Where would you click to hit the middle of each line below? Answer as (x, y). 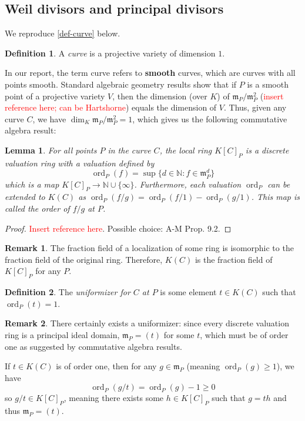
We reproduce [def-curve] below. (63, 33)
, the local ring (186, 150)
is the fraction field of (234, 259)
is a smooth (268, 84)
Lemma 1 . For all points (51, 150)
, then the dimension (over (160, 96)
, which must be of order (244, 334)
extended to (25, 197)
